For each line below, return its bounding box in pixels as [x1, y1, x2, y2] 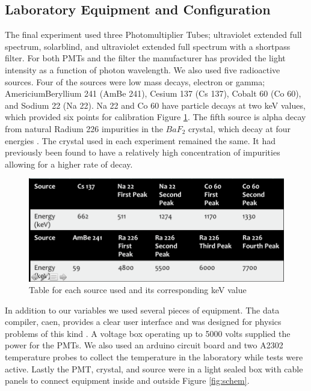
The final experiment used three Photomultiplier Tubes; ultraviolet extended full [5, 28, 302, 41]
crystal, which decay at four [188, 122, 291, 135]
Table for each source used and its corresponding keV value [29, 283, 247, 296]
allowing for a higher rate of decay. [5, 157, 133, 170]
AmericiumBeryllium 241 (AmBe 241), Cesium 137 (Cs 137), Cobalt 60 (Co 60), [5, 87, 301, 100]
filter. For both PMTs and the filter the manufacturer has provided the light [5, 52, 286, 64]
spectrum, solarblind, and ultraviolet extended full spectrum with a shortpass [5, 40, 291, 52]
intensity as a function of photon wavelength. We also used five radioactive [5, 63, 280, 76]
